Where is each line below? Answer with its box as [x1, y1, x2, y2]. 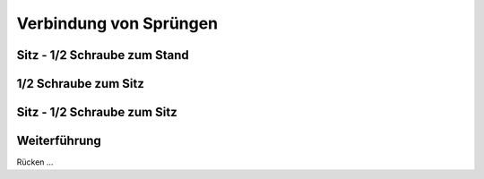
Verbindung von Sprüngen [16, 13, 219, 33]
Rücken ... [16, 157, 54, 167]
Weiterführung [16, 133, 102, 149]
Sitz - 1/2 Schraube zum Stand [16, 47, 190, 63]
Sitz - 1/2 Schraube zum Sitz [16, 105, 178, 120]
